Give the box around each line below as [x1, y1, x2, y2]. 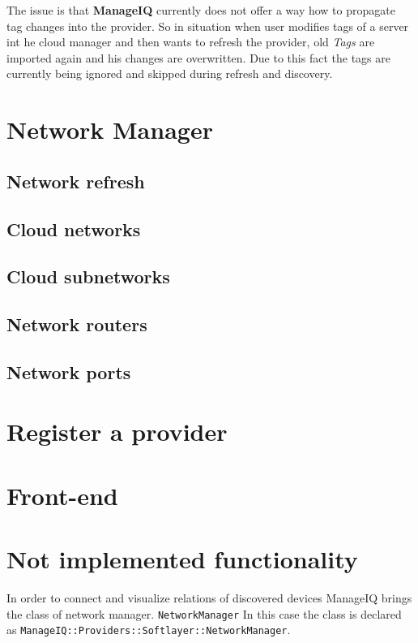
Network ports [6, 359, 131, 384]
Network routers [6, 312, 147, 337]
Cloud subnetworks [6, 264, 170, 289]
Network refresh [6, 168, 145, 193]
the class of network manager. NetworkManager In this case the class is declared [6, 605, 402, 622]
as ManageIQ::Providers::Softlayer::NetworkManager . [6, 621, 291, 638]
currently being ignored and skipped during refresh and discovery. [6, 65, 333, 82]
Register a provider [6, 415, 228, 448]
